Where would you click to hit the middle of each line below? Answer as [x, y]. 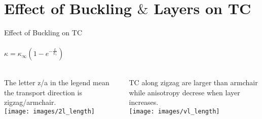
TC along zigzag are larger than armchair [193, 82]
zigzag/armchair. [30, 102]
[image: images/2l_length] [49, 111]
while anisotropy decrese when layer [184, 92]
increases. [144, 102]
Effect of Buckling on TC [43, 33]
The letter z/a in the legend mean [57, 82]
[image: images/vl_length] [174, 111]
